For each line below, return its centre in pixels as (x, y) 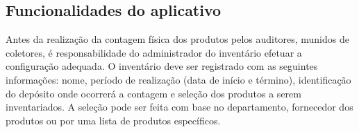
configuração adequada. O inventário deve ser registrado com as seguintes (162, 66)
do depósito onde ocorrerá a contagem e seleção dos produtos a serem (153, 93)
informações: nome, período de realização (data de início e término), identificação (178, 79)
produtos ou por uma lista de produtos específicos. (113, 120)
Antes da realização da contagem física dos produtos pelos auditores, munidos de (177, 39)
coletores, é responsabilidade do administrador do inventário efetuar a (154, 52)
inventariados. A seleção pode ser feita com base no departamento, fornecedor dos (179, 107)
